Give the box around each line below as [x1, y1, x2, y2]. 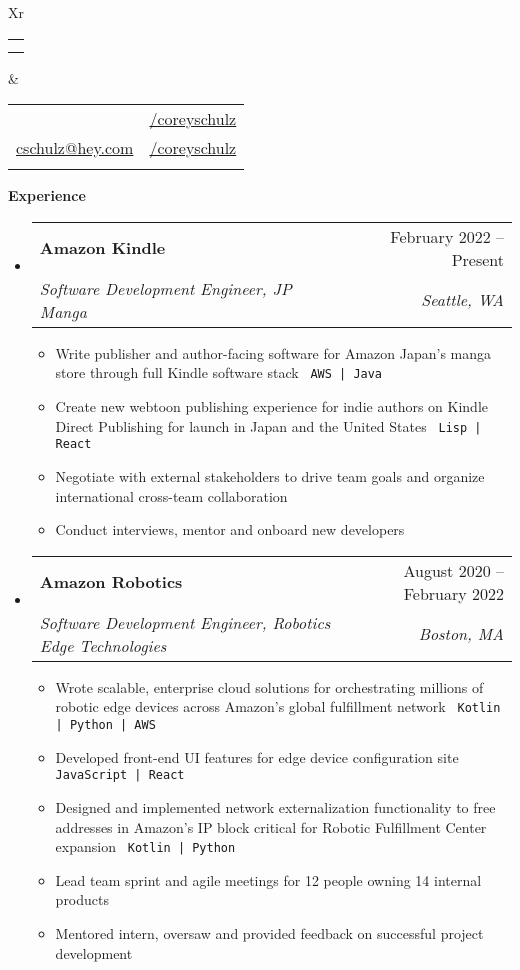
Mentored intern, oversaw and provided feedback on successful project [55, 922, 484, 943]
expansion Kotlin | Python [55, 836, 236, 857]
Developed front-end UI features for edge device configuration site [55, 746, 459, 767]
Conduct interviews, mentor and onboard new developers [55, 519, 405, 540]
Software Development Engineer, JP [39, 276, 292, 300]
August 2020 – [403, 558, 504, 582]
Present [451, 247, 504, 271]
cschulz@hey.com [16, 136, 134, 160]
